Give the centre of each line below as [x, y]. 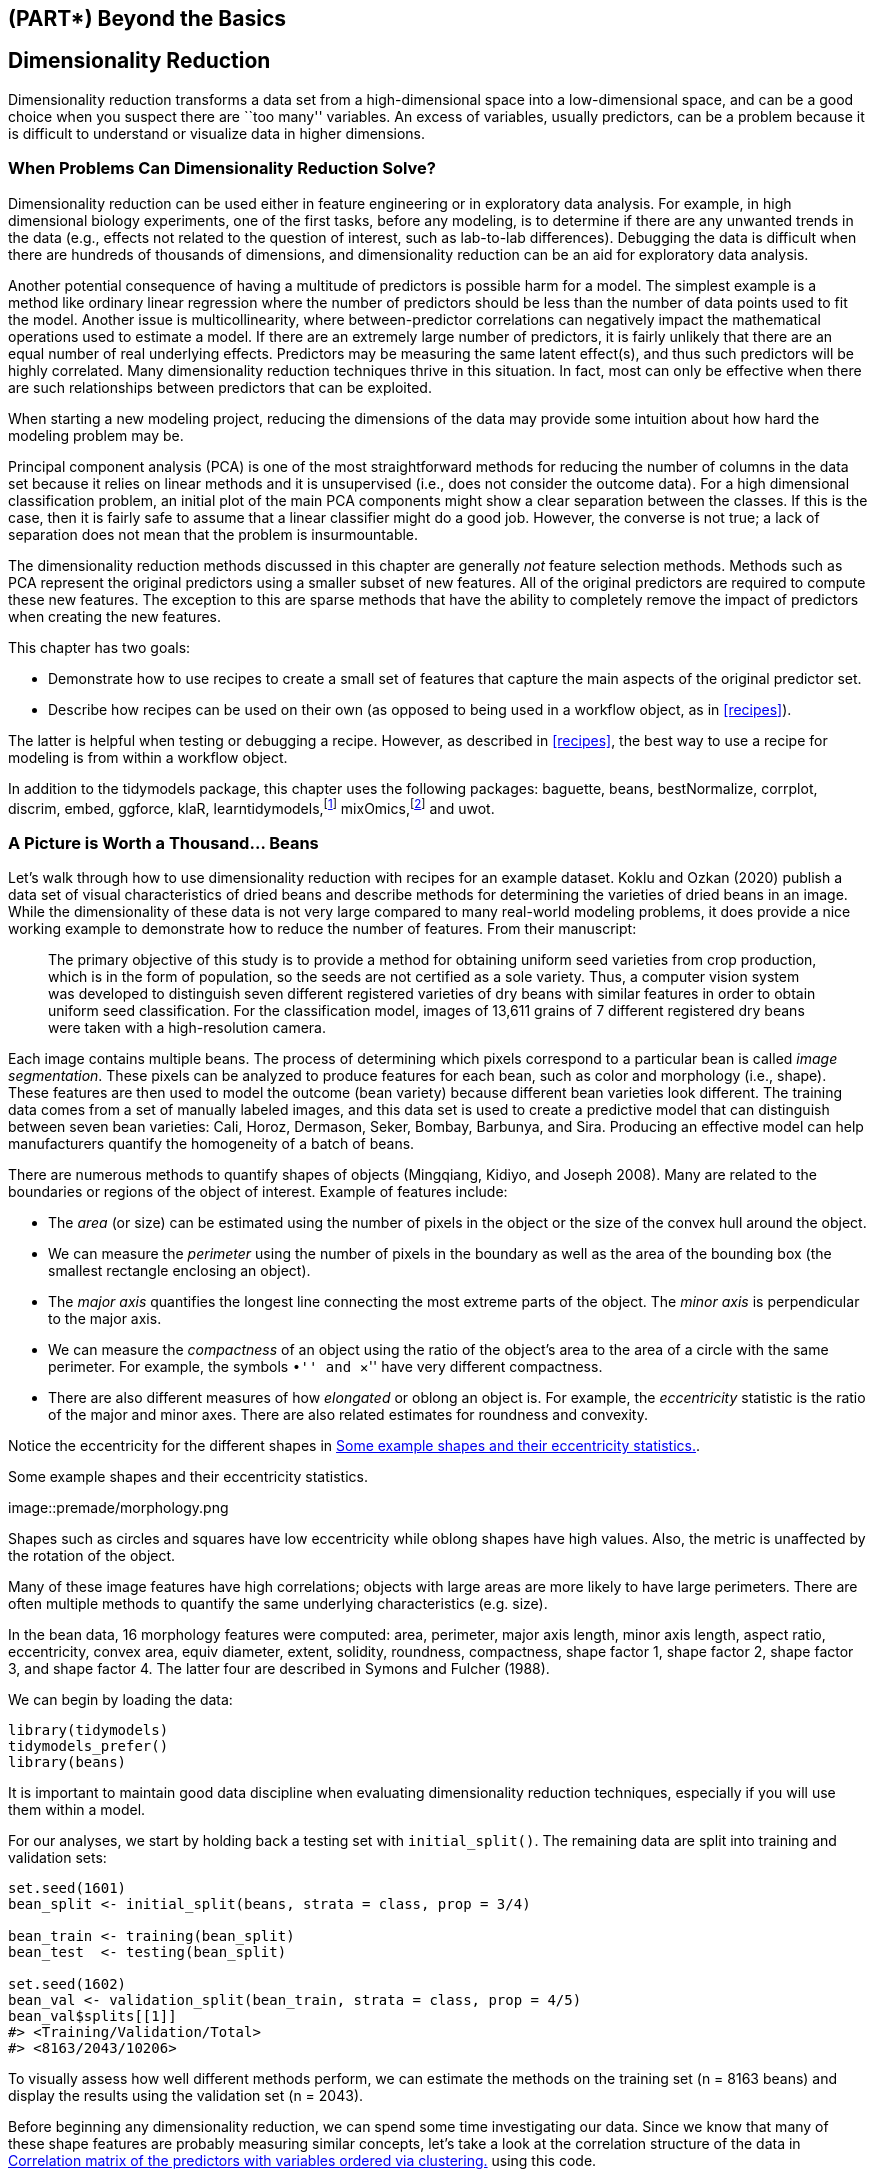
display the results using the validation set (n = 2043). [186, 2095]
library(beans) [67, 1762]
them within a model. [77, 1809]
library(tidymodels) [88, 1730]
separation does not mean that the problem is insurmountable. [213, 534]
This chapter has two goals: [99, 647]
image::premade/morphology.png [118, 1507]
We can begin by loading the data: [120, 1699]
